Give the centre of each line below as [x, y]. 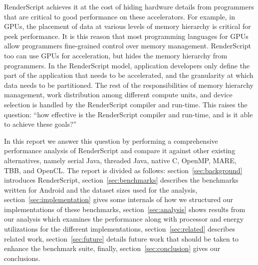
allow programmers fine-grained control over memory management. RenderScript [128, 46]
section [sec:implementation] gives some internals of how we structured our [119, 199]
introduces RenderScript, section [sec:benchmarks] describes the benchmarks [121, 180]
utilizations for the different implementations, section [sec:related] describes [120, 229]
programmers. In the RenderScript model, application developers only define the [127, 65]
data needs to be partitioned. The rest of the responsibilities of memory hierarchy [129, 85]
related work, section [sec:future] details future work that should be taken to [121, 238]
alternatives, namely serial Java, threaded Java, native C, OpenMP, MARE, [120, 160]
